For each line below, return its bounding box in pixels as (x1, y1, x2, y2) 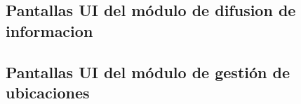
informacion (6, 20, 93, 41)
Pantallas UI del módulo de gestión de (6, 61, 290, 82)
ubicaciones (6, 81, 90, 103)
